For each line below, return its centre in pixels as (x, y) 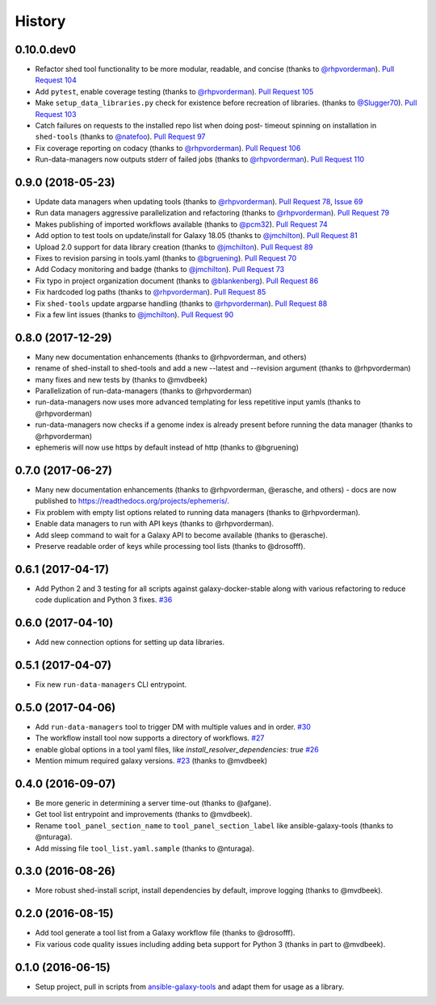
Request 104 (56, 80)
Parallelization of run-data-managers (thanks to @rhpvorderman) (143, 391)
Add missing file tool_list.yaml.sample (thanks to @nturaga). (145, 848)
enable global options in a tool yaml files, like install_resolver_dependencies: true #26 (177, 749)
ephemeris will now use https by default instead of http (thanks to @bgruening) (167, 447)
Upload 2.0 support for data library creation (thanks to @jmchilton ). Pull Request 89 (174, 247)
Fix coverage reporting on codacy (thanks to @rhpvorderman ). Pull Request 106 (168, 148)
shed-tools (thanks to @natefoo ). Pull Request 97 (120, 136)
